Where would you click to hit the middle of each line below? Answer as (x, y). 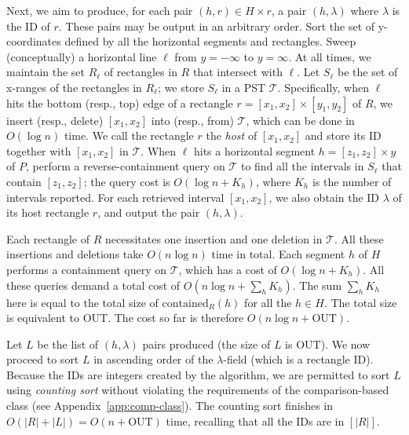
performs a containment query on (86, 269)
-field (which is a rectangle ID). (298, 359)
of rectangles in (141, 72)
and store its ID (343, 135)
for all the (268, 302)
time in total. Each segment (278, 254)
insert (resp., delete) (55, 120)
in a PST (244, 87)
